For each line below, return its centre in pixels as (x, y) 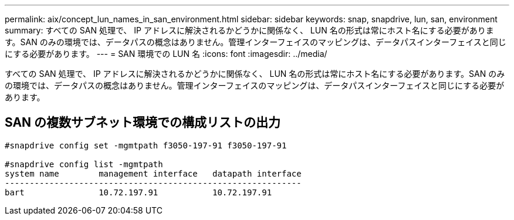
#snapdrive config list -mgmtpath (84, 164)
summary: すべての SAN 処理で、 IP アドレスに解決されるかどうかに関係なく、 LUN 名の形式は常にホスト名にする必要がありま (249, 30)
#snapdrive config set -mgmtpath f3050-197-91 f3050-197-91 (146, 145)
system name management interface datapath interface (153, 173)
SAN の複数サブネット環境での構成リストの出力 (143, 123)
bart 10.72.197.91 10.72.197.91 (138, 192)
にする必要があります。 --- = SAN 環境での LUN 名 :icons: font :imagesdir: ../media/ (166, 54)
